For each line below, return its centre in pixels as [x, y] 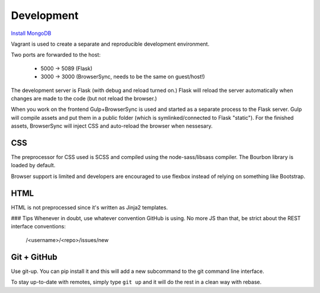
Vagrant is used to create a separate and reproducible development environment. [110, 44]
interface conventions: [39, 227]
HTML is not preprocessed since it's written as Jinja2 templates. [89, 207]
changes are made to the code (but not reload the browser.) [84, 98]
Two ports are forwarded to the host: [56, 55]
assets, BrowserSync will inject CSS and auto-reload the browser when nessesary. [112, 126]
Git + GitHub [34, 257]
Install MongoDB [31, 33]
